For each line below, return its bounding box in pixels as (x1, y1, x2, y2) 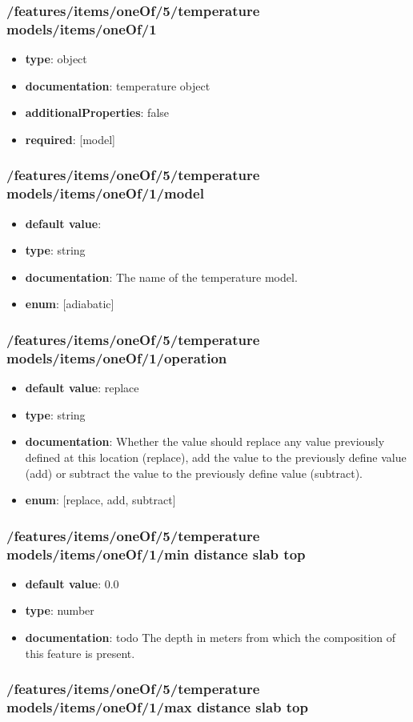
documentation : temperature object (25, 77, 211, 94)
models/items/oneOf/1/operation (6, 347, 227, 367)
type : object (25, 50, 87, 67)
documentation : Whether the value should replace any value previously (25, 433, 385, 450)
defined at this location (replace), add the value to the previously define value (25, 448, 407, 465)
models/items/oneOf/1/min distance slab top (6, 544, 306, 564)
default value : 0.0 (25, 575, 119, 592)
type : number (25, 602, 94, 619)
